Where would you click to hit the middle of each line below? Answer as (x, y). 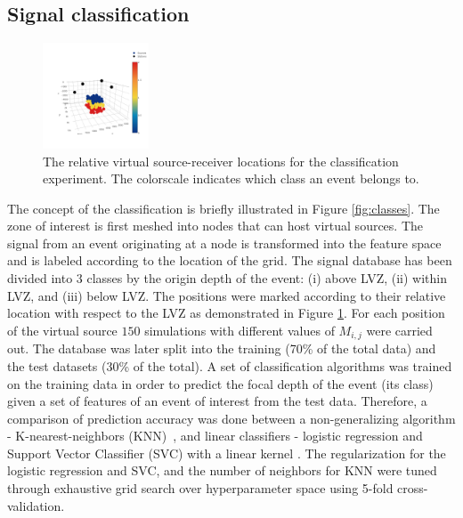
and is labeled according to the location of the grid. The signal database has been (230, 260)
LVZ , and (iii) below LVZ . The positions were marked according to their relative (227, 295)
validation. (36, 505)
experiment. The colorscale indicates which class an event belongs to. (231, 178)
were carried (399, 330)
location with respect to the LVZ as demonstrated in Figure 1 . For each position (226, 313)
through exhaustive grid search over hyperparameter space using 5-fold (200, 488)
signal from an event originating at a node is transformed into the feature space (224, 243)
